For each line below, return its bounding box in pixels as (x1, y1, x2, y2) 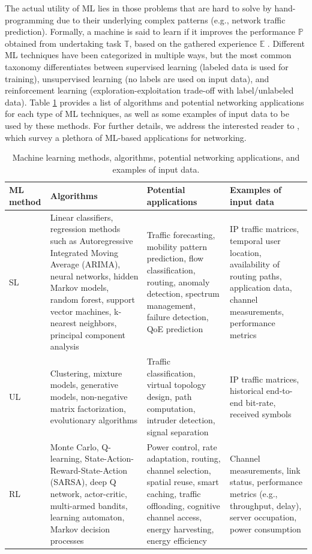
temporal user (230, 234, 281, 246)
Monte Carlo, (50, 440, 99, 453)
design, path (146, 390, 192, 402)
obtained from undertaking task (5, 37, 122, 49)
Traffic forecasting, (146, 228, 215, 241)
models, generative (50, 378, 119, 391)
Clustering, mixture (50, 366, 122, 379)
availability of (230, 258, 280, 270)
